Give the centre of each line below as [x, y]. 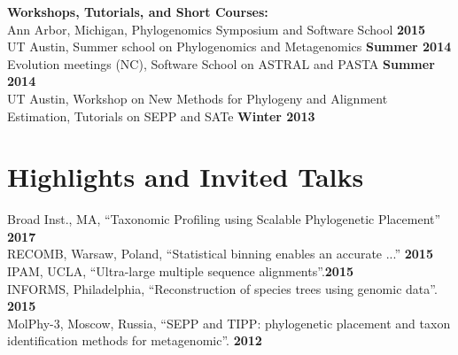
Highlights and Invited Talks [186, 177]
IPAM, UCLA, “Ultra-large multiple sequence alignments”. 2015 [180, 271]
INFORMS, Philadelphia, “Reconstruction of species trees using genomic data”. [222, 288]
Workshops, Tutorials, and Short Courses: [138, 12]
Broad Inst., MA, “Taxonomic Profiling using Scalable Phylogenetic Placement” [224, 219]
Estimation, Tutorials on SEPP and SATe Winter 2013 [161, 116]
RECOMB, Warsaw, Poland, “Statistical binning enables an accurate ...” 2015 [220, 254]
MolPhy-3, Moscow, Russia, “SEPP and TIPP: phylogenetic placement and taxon [229, 323]
